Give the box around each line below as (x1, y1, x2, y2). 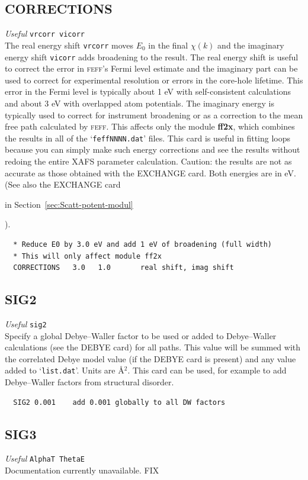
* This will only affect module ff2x (13, 252, 162, 260)
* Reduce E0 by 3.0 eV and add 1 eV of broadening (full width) (13, 240, 272, 249)
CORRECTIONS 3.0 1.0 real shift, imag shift (13, 263, 234, 272)
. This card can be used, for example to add (127, 364, 287, 376)
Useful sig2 (5, 317, 47, 330)
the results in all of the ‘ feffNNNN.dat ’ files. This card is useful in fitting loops (5, 131, 291, 144)
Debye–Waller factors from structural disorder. (5, 376, 174, 388)
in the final (148, 38, 188, 51)
